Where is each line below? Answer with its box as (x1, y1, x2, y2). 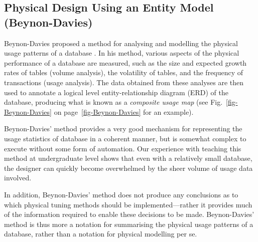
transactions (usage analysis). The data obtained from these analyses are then (4, 77, 244, 87)
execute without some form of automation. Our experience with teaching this (4, 143, 241, 153)
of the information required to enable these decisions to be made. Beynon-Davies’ (4, 209, 254, 219)
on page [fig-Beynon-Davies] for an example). (54, 106, 194, 117)
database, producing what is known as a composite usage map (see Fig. (4, 97, 223, 107)
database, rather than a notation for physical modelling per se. (4, 228, 197, 239)
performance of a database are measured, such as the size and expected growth (4, 57, 247, 68)
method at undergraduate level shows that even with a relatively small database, (4, 153, 252, 163)
